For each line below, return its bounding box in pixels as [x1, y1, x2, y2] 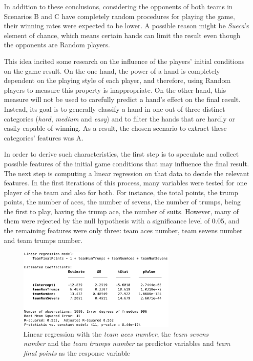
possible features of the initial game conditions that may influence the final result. [4, 158, 249, 168]
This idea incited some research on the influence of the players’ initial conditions [4, 56, 245, 66]
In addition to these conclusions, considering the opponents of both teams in [4, 1, 233, 11]
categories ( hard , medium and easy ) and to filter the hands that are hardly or [4, 113, 235, 123]
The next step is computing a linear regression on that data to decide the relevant [4, 168, 250, 178]
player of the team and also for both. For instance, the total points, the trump [4, 187, 238, 197]
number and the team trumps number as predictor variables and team [23, 338, 231, 348]
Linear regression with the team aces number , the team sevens [23, 328, 209, 339]
